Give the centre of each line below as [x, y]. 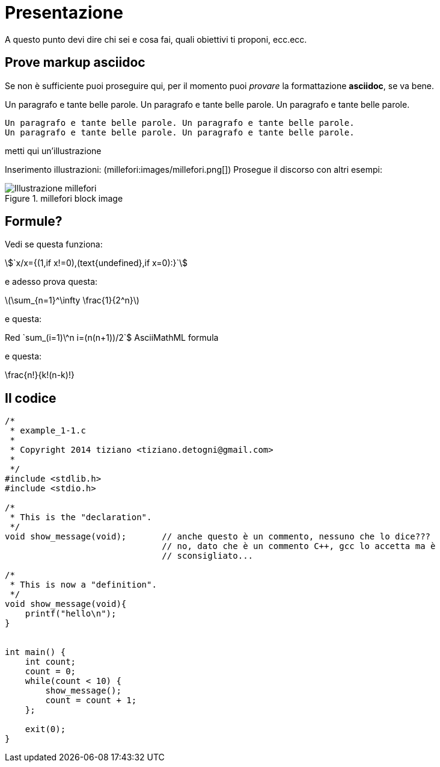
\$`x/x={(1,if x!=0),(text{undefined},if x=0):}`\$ [96, 263]
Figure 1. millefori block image [64, 198]
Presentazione [64, 13]
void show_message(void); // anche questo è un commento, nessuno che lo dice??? [218, 537]
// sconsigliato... [208, 556]
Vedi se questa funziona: [54, 244]
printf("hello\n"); [71, 614]
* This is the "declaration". [81, 517]
